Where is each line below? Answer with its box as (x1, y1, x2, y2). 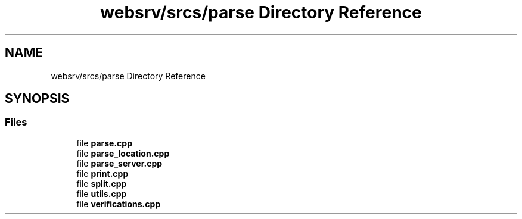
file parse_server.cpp (76, 158, 163, 168)
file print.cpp (76, 168, 129, 179)
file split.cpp (76, 178, 127, 189)
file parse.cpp (76, 137, 132, 148)
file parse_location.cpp (76, 148, 170, 158)
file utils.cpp (76, 188, 127, 199)
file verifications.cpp (76, 198, 161, 209)
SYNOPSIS (5, 91, 70, 107)
